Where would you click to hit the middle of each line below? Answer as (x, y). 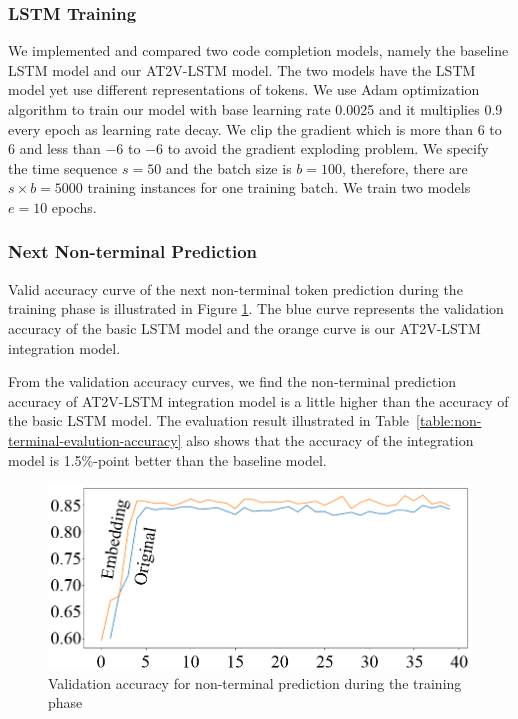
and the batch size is (228, 167)
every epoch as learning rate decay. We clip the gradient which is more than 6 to (255, 128)
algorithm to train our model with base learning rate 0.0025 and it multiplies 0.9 (255, 109)
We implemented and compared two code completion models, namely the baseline (258, 50)
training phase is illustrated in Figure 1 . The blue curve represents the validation (256, 308)
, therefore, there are (404, 167)
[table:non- (449, 420)
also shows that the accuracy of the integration (330, 439)
